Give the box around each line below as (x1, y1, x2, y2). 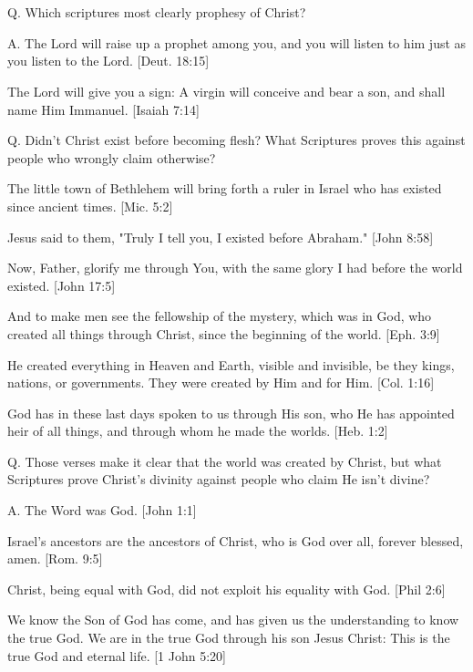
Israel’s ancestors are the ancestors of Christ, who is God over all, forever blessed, (7, 531, 464, 550)
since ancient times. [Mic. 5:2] (7, 196, 173, 215)
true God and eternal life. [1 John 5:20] (7, 646, 226, 665)
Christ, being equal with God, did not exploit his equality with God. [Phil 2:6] (7, 579, 446, 598)
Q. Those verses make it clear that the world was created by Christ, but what (7, 451, 442, 470)
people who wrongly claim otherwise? (7, 148, 216, 167)
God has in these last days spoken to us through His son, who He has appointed (7, 403, 455, 422)
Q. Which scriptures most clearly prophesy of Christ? (7, 3, 306, 22)
